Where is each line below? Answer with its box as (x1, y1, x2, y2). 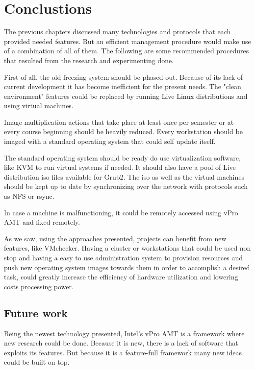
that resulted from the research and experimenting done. (4, 55, 174, 65)
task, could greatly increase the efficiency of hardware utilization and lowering (4, 272, 238, 282)
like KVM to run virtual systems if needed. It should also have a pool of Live (4, 162, 236, 172)
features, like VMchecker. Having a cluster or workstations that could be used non (4, 243, 251, 253)
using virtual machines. (4, 100, 74, 111)
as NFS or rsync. (4, 191, 54, 201)
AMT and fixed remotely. (4, 217, 80, 227)
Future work (4, 305, 68, 320)
